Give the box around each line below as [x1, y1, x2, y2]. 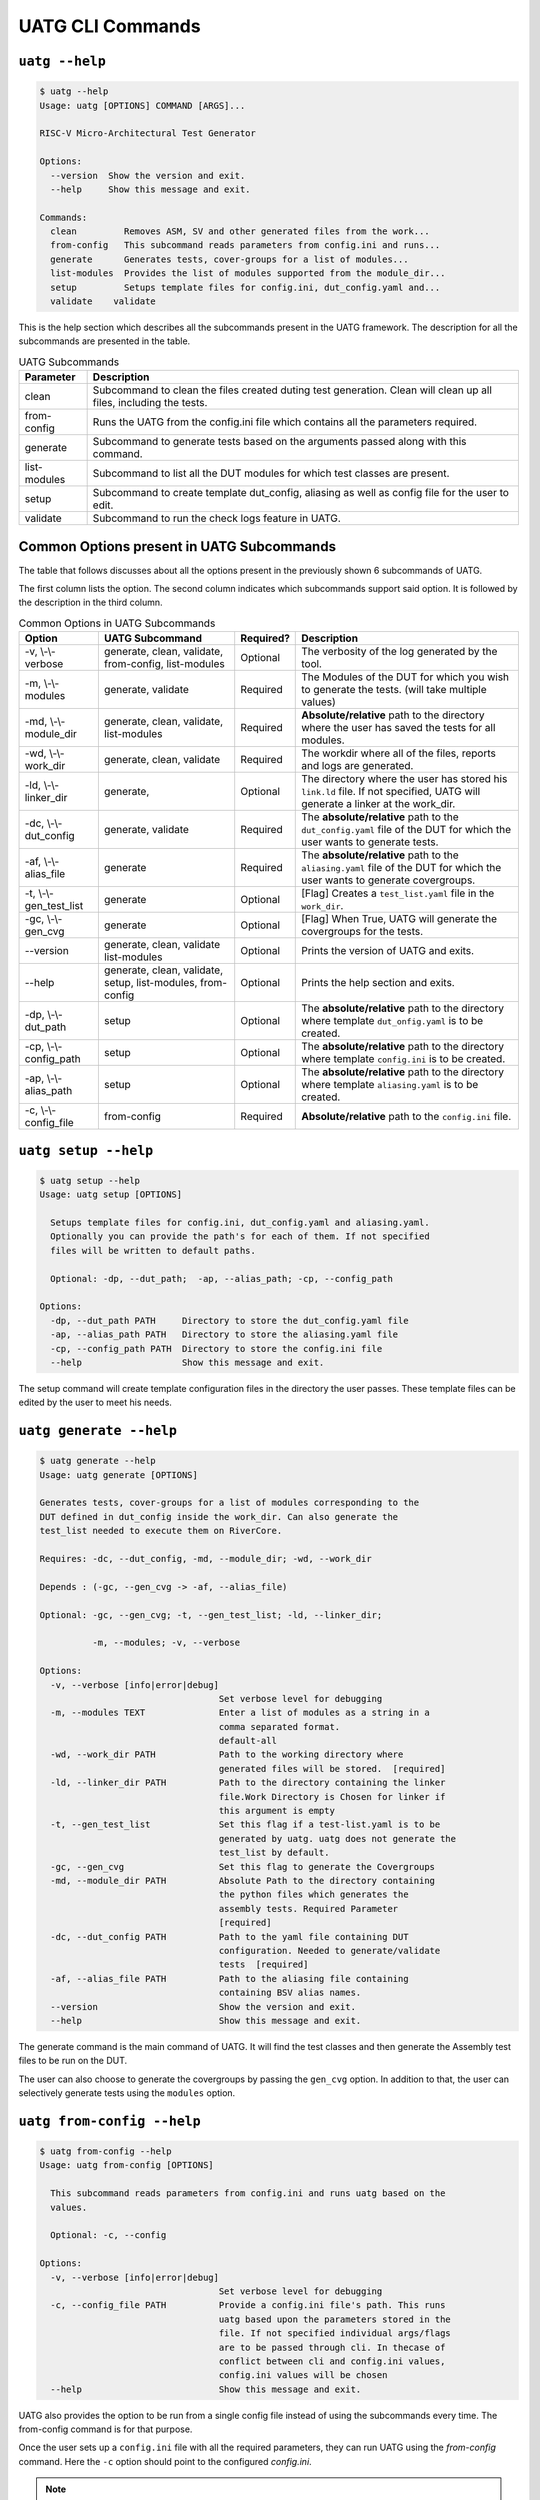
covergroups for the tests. [301, 925, 424, 939]
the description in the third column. [18, 596, 164, 609]
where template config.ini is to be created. [301, 1052, 506, 1066]
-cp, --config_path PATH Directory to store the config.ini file [50, 1343, 383, 1354]
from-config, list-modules [103, 657, 225, 671]
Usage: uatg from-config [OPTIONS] [39, 2160, 214, 2171]
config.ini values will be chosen [218, 2370, 388, 2381]
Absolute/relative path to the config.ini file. [301, 1110, 512, 1124]
